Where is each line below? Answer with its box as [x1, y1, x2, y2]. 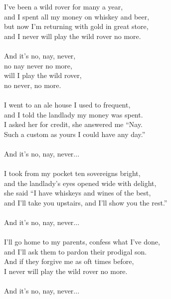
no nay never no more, [4, 60, 72, 70]
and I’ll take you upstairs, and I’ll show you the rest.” [4, 197, 168, 207]
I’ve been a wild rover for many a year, [4, 1, 123, 11]
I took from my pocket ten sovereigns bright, [4, 168, 141, 178]
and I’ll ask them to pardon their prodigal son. [4, 246, 147, 256]
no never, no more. [4, 79, 61, 90]
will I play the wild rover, [4, 70, 82, 80]
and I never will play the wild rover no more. [4, 30, 141, 41]
